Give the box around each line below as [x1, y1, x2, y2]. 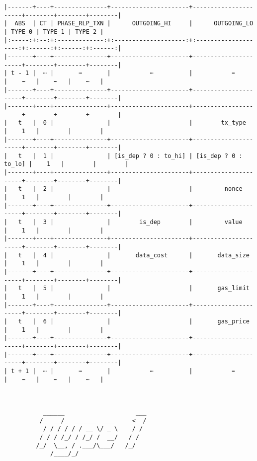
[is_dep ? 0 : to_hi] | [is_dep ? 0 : [114, 152, 243, 159]
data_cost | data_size [135, 251, 250, 259]
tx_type [221, 119, 246, 127]
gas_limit [217, 285, 250, 292]
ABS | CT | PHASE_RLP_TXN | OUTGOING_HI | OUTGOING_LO [14, 20, 254, 27]
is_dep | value [139, 219, 243, 226]
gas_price [217, 317, 250, 325]
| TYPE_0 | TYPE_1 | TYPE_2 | [4, 28, 104, 35]
